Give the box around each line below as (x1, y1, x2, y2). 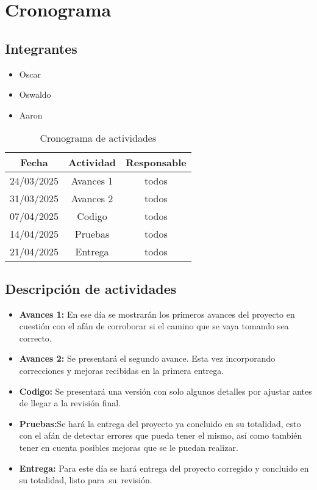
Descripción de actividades (5, 279, 177, 298)
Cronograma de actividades (40, 131, 157, 145)
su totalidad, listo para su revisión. (19, 474, 152, 486)
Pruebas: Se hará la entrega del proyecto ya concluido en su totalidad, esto (19, 417, 301, 430)
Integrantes (5, 38, 77, 57)
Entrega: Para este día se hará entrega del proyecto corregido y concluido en (19, 461, 309, 474)
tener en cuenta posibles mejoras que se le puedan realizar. (19, 441, 238, 453)
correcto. (19, 331, 52, 344)
